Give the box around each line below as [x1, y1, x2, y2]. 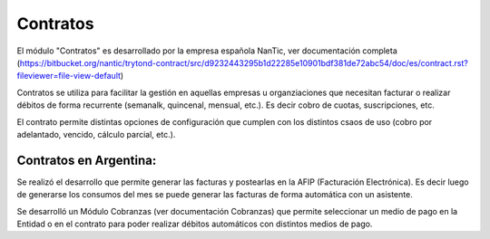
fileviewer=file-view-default [16, 71, 122, 81]
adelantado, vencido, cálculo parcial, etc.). [16, 129, 176, 139]
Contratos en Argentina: [16, 152, 157, 167]
